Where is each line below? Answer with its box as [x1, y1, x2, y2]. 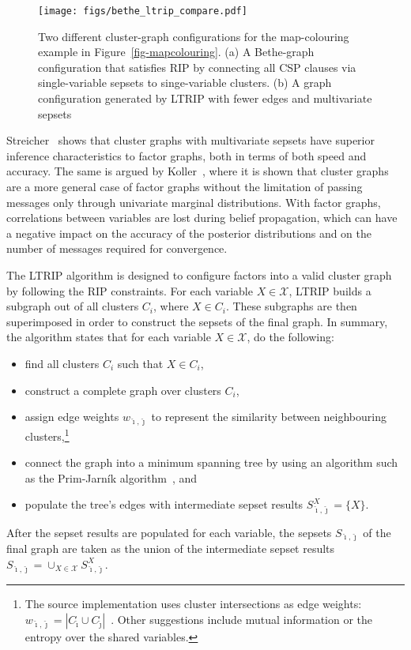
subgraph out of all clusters [6, 298, 139, 314]
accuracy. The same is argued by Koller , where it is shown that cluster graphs [6, 163, 389, 179]
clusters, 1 [25, 425, 70, 444]
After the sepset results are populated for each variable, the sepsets [6, 524, 332, 540]
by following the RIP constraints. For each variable [6, 282, 253, 299]
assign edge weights [25, 408, 119, 425]
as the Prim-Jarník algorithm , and [25, 469, 198, 486]
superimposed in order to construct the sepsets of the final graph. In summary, [6, 313, 388, 329]
